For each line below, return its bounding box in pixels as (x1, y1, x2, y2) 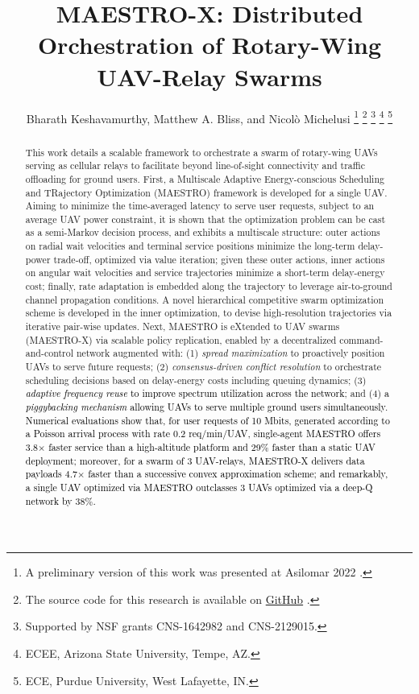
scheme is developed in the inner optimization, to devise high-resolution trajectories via (25, 306, 392, 320)
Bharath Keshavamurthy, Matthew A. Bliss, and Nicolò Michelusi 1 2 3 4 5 (26, 107, 393, 126)
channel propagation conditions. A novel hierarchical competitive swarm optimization (25, 292, 384, 306)
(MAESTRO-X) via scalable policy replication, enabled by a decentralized (25, 333, 337, 346)
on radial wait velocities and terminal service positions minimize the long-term (25, 239, 355, 253)
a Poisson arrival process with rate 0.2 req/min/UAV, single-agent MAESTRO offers (25, 427, 381, 440)
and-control (25, 346, 73, 360)
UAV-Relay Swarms (97, 60, 322, 93)
